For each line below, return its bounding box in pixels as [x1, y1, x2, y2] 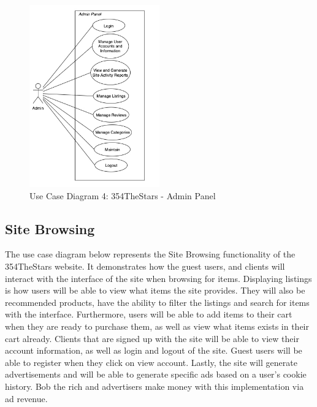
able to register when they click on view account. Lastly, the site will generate [5, 356, 297, 368]
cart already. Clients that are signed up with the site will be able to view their [5, 332, 299, 344]
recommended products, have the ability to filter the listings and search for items [5, 295, 310, 308]
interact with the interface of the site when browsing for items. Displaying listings [5, 272, 312, 284]
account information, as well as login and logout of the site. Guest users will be [5, 344, 302, 357]
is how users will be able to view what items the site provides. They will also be [5, 284, 305, 297]
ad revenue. [5, 392, 48, 405]
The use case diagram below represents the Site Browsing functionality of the [5, 248, 296, 261]
